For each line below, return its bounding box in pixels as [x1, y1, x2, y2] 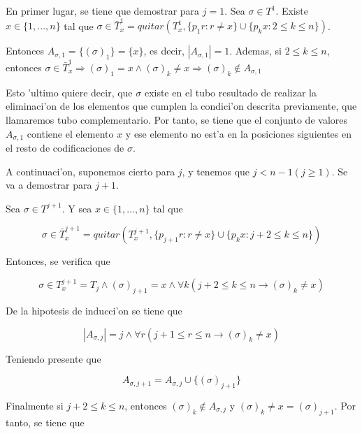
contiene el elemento [27, 126, 114, 140]
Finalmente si [6, 398, 64, 413]
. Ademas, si [229, 43, 282, 58]
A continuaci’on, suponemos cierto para [6, 164, 175, 178]
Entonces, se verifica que [6, 254, 110, 268]
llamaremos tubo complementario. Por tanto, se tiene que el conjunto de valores [6, 113, 347, 127]
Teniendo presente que [6, 351, 101, 366]
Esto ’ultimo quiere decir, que [6, 85, 133, 99]
